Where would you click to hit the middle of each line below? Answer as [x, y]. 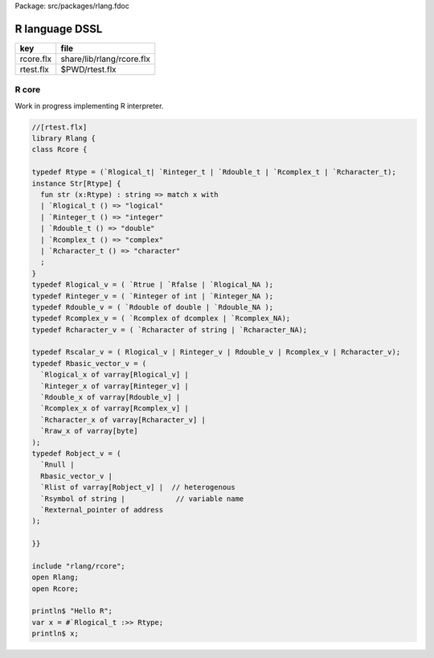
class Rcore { [59, 150]
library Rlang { [64, 138]
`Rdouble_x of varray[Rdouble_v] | [111, 397]
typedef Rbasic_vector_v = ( [89, 363]
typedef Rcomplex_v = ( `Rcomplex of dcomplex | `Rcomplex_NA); [161, 319]
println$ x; [55, 634]
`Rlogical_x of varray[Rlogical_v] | [115, 375]
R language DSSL [59, 29]
